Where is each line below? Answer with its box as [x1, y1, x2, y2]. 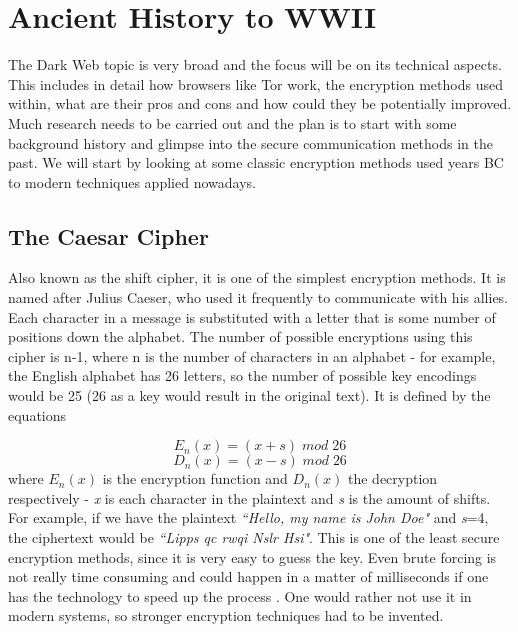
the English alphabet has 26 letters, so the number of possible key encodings [8, 365, 477, 386]
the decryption [347, 468, 438, 489]
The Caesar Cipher [8, 220, 209, 251]
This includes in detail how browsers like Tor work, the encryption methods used [8, 73, 503, 94]
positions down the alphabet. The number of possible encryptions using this [8, 326, 473, 347]
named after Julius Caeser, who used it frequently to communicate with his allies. [8, 287, 509, 308]
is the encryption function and [102, 468, 288, 489]
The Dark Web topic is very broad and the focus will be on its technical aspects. [8, 54, 502, 75]
